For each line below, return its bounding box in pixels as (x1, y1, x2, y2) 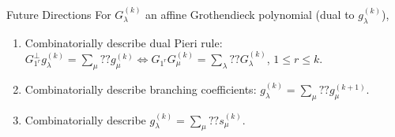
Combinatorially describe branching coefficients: (24, 80, 257, 97)
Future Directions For (6, 6, 111, 22)
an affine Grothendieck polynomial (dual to (145, 6, 355, 22)
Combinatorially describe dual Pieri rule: (24, 34, 223, 50)
